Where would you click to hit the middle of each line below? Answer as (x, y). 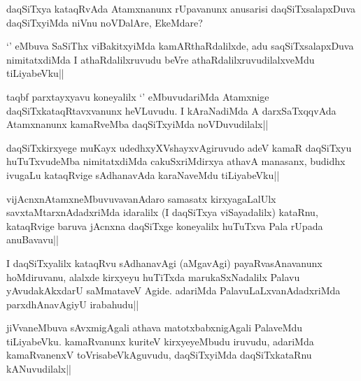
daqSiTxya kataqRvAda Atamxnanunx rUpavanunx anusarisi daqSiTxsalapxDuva (181, 8)
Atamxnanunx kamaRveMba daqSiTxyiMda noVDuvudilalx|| (137, 124)
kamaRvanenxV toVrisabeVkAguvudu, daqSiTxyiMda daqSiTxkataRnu (159, 355)
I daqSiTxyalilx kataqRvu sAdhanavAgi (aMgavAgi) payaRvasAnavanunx (164, 263)
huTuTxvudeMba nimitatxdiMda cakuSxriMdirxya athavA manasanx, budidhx (176, 161)
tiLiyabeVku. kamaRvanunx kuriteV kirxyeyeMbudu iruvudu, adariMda (160, 341)
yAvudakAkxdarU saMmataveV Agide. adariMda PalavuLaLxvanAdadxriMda (174, 290)
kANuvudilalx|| (39, 369)
